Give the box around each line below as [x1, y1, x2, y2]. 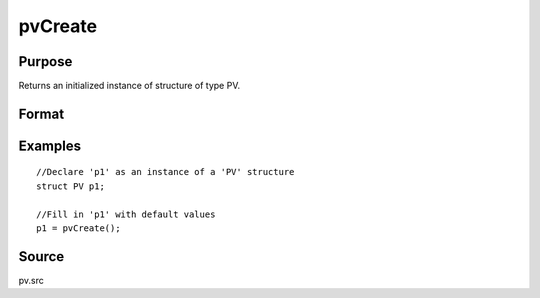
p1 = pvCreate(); [36, 223, 121, 234]
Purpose [18, 53, 73, 70]
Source [18, 248, 65, 265]
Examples [18, 137, 82, 154]
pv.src [18, 274, 45, 286]
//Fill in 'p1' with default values [36, 208, 216, 220]
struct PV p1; [36, 180, 105, 192]
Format [18, 105, 65, 122]
